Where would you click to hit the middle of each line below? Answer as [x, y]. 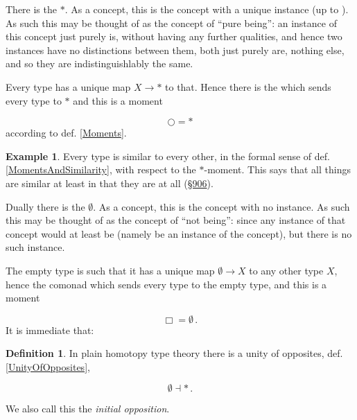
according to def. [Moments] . [66, 133]
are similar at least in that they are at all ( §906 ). [110, 183]
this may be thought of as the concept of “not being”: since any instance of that [176, 220]
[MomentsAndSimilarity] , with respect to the [101, 169]
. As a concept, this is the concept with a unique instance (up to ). [207, 9]
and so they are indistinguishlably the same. [99, 63]
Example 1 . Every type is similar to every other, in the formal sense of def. [168, 156]
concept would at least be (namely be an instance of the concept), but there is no [179, 233]
